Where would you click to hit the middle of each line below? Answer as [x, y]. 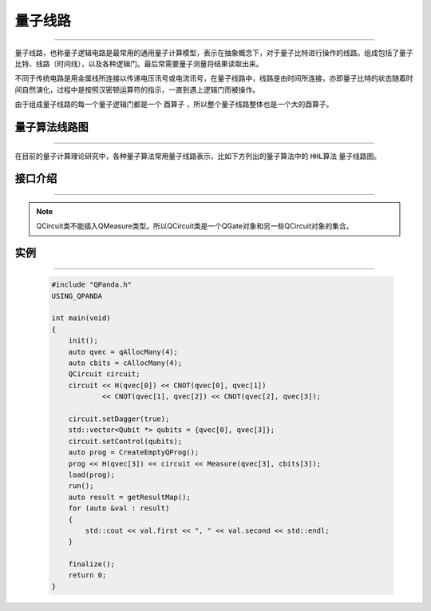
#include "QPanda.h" [91, 285]
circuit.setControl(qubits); [125, 441]
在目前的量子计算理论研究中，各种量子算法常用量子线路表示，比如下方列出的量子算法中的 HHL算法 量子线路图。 [198, 156]
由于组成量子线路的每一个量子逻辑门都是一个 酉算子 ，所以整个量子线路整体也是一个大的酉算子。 [174, 105]
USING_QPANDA [77, 296]
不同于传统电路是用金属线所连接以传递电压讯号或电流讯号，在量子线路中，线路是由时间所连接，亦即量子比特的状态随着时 [214, 78]
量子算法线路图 [51, 127]
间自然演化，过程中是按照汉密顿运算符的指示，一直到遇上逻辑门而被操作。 [137, 89]
